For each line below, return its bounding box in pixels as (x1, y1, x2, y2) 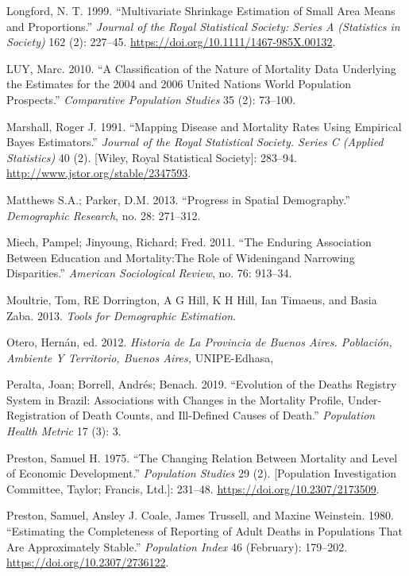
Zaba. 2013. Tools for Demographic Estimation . (6, 307, 237, 323)
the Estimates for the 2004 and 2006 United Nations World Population (6, 75, 351, 92)
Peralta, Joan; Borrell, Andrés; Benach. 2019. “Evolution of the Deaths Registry (6, 376, 397, 392)
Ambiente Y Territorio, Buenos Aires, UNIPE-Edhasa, (6, 349, 274, 365)
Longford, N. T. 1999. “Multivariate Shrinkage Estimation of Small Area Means (6, 2, 395, 18)
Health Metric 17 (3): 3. (6, 423, 122, 439)
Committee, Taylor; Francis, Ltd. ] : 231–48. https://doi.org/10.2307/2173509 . (6, 480, 380, 497)
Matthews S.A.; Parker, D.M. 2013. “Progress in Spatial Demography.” (6, 191, 350, 207)
